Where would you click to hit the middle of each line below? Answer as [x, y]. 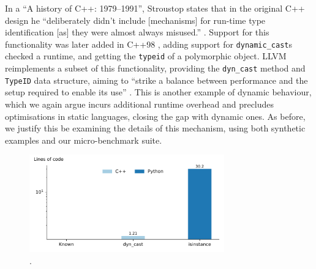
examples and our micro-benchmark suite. [84, 140]
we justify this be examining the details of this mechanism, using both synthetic [155, 128]
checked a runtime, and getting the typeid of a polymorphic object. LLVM [146, 56]
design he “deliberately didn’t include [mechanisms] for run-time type [135, 20]
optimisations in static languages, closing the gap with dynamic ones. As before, [155, 116]
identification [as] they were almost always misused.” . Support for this [137, 32]
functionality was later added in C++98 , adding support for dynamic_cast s [149, 44]
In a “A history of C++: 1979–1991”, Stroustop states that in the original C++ [155, 8]
